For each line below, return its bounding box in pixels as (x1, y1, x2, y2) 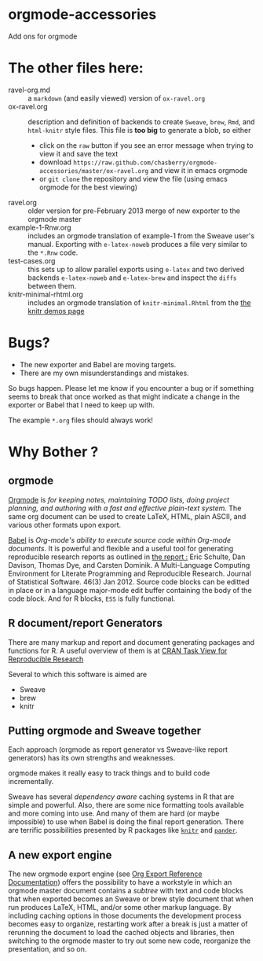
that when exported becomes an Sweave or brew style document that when (8, 894, 254, 904)
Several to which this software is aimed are (8, 669, 148, 679)
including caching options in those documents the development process (8, 911, 242, 921)
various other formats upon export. (8, 520, 122, 529)
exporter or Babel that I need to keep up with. (8, 399, 155, 410)
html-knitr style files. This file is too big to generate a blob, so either (27, 125, 251, 134)
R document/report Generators (8, 617, 163, 630)
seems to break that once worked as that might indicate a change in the (8, 392, 240, 401)
